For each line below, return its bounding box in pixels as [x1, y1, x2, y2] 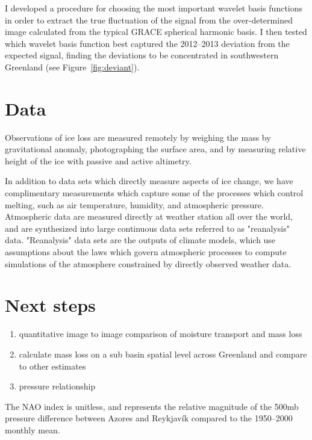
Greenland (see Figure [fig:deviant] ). [5, 60, 140, 73]
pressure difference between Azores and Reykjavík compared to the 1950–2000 [5, 412, 293, 424]
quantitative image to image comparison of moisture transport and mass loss [19, 327, 302, 340]
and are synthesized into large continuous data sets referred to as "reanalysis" [5, 222, 290, 234]
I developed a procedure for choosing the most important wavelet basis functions [5, 2, 303, 14]
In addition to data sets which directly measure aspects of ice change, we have [5, 175, 293, 187]
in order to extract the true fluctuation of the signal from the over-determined [5, 13, 293, 26]
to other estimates [19, 359, 86, 372]
